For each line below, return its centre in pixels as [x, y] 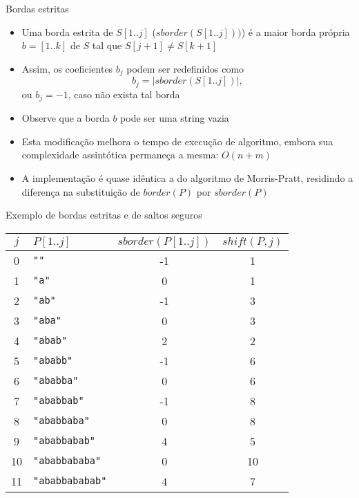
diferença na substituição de [81, 191]
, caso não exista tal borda [124, 94]
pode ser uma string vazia [175, 118]
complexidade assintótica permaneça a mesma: [120, 155]
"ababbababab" [70, 481]
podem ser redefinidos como [185, 68]
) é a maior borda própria [295, 31]
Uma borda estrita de [67, 31]
